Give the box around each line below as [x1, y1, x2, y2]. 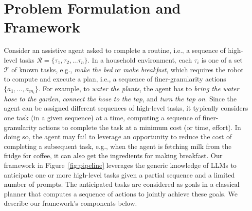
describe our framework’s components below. [4, 198, 137, 208]
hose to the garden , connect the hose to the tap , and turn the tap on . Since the [4, 93, 237, 103]
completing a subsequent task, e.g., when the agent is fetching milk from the [4, 141, 232, 151]
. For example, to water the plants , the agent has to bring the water [38, 83, 239, 93]
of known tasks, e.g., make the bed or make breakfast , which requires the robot [11, 64, 244, 74]
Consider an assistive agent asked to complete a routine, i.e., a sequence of [4, 45, 226, 55]
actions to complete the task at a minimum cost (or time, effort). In [39, 122, 241, 132]
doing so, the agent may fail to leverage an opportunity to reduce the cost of [4, 131, 232, 142]
